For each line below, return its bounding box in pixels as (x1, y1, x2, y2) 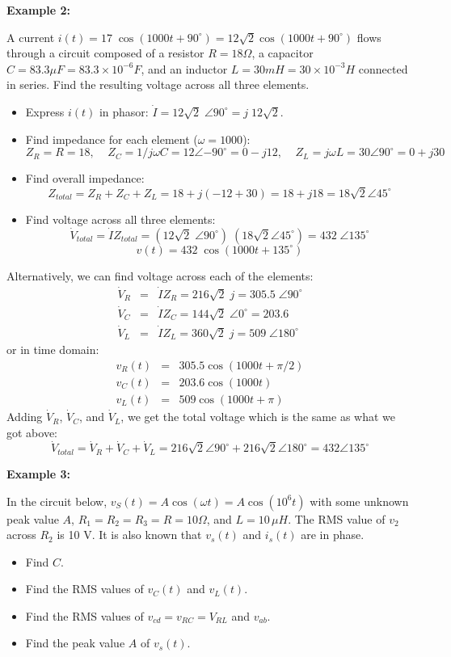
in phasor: (99, 103, 149, 120)
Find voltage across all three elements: (25, 210, 216, 227)
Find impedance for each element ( (25, 130, 198, 147)
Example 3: (6, 465, 70, 482)
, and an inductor (141, 60, 228, 77)
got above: (6, 423, 57, 440)
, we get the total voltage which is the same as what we (120, 408, 395, 425)
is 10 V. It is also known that (57, 526, 202, 543)
